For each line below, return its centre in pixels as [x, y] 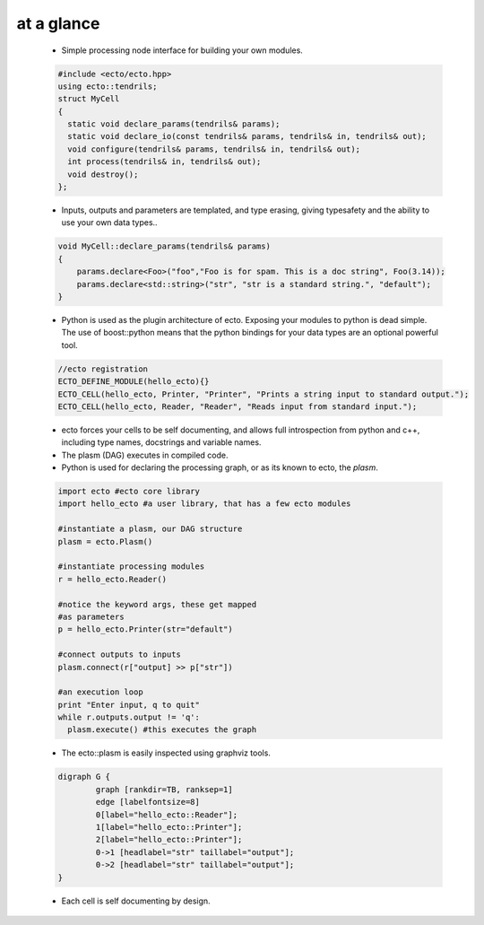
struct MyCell [89, 99]
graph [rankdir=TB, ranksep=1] [164, 789]
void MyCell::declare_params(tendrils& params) [164, 246]
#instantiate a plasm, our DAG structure [150, 529]
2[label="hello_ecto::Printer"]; [169, 840]
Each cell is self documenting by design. [136, 901]
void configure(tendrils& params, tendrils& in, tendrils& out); [214, 149]
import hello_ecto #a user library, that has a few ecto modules [204, 504]
